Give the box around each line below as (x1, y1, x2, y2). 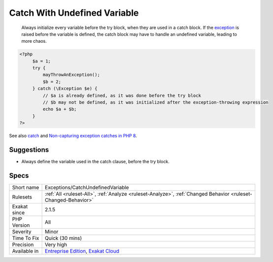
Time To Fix (12, 235, 39, 242)
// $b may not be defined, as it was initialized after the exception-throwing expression (42, 100, 269, 105)
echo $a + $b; (42, 106, 77, 112)
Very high (45, 241, 67, 248)
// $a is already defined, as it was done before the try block (42, 92, 201, 98)
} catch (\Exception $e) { (32, 86, 98, 91)
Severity (12, 229, 31, 235)
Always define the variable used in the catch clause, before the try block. (21, 159, 170, 165)
